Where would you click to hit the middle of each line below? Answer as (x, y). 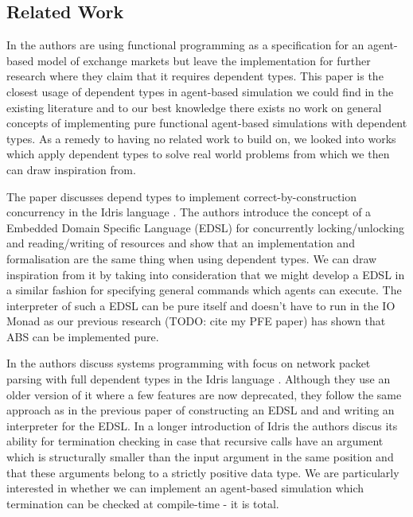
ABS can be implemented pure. (83, 336)
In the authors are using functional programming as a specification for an (185, 45)
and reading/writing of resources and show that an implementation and (181, 243)
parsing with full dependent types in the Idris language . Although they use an (199, 379)
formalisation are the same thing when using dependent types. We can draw (192, 258)
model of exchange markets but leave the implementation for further (204, 60)
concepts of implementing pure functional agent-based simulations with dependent (207, 123)
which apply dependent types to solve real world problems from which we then (198, 154)
